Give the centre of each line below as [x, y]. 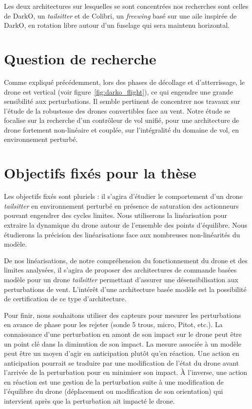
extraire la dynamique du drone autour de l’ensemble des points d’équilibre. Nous [126, 224]
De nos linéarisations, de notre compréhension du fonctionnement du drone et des [126, 260]
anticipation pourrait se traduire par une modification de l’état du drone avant [121, 362]
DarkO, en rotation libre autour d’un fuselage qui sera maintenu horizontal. [117, 25]
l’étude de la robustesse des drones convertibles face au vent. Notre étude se [117, 110]
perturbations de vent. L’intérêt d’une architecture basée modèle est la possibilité [125, 289]
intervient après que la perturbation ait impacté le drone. [89, 401]
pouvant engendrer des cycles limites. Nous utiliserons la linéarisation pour [116, 215]
